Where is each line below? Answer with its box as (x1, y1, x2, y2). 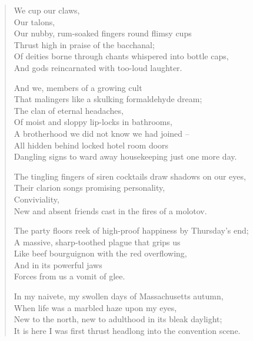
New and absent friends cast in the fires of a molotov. (14, 204, 207, 217)
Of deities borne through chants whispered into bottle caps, (14, 50, 229, 62)
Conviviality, (14, 193, 59, 205)
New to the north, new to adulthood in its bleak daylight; (14, 313, 222, 325)
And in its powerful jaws (14, 258, 102, 271)
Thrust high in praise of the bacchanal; (14, 38, 155, 50)
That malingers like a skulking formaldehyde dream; (14, 93, 202, 105)
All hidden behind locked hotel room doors (14, 139, 169, 151)
